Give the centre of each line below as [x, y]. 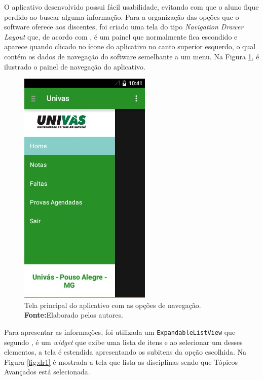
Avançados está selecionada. [47, 372]
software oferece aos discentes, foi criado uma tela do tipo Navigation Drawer [124, 27]
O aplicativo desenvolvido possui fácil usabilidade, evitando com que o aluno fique [131, 7]
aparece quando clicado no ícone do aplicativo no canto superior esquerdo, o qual [130, 46]
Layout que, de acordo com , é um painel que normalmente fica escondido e [121, 36]
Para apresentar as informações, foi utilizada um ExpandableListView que [120, 332]
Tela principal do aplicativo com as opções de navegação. [113, 305]
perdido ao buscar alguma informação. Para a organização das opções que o [122, 16]
